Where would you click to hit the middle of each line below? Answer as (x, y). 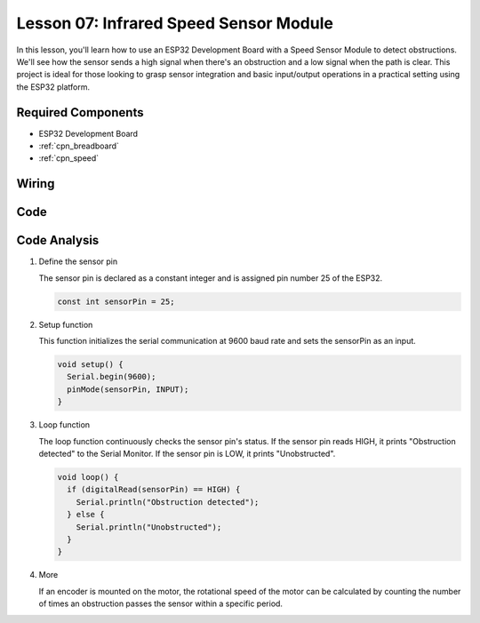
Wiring (36, 184)
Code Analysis (58, 240)
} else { (86, 515)
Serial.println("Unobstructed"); (149, 527)
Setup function (66, 324)
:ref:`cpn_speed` (69, 158)
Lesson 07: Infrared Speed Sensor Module (175, 23)
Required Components (80, 112)
